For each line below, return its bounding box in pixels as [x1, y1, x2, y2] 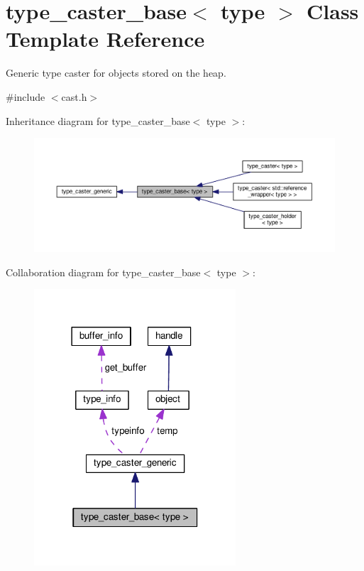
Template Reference [6, 24, 205, 53]
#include [6, 89, 45, 104]
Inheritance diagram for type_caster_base [6, 113, 190, 128]
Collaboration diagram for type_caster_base [6, 264, 201, 279]
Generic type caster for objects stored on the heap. [6, 65, 226, 80]
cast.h [61, 89, 87, 104]
